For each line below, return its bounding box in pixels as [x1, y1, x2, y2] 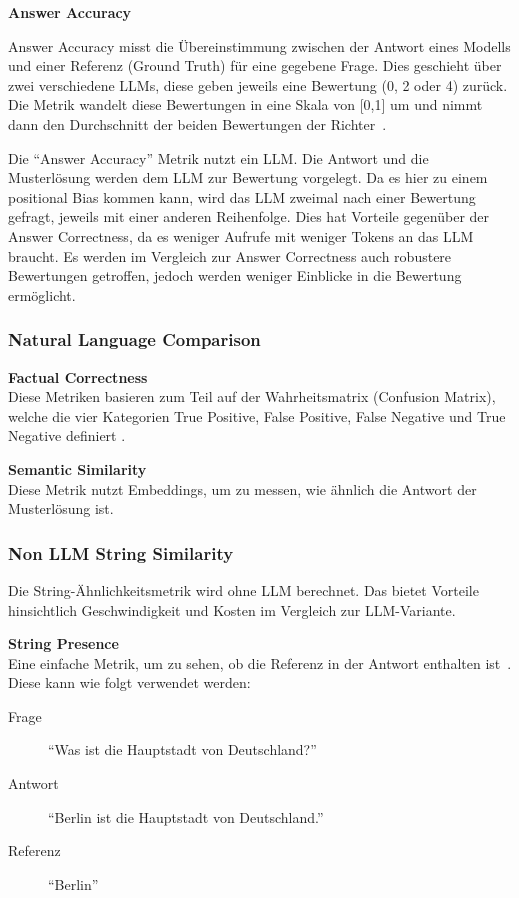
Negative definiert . [8, 425, 126, 446]
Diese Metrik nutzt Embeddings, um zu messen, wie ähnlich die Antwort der [8, 478, 477, 499]
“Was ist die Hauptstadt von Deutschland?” [48, 739, 317, 760]
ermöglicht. [8, 284, 76, 305]
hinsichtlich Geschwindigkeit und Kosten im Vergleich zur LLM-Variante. [8, 599, 456, 620]
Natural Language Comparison [8, 327, 261, 352]
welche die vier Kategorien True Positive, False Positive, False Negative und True [8, 405, 506, 426]
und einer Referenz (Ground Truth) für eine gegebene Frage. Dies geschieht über [8, 55, 502, 76]
